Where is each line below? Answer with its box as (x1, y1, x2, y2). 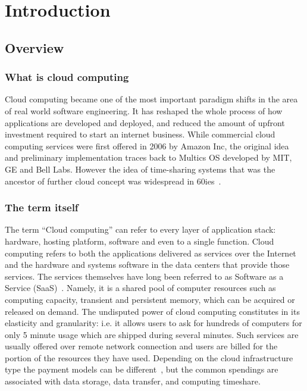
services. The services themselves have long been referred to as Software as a (5, 270, 284, 282)
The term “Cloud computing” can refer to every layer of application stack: (5, 223, 276, 236)
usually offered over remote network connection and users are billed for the (5, 340, 278, 352)
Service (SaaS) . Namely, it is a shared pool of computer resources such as (5, 281, 276, 294)
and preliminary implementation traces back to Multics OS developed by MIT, (5, 151, 292, 164)
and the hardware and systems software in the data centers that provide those (5, 258, 290, 271)
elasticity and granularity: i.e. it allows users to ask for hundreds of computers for (5, 317, 302, 329)
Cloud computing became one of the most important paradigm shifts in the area (5, 93, 298, 105)
